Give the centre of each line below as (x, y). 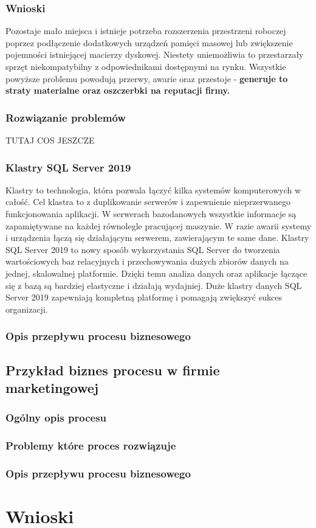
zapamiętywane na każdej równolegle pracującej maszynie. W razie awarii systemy (159, 225)
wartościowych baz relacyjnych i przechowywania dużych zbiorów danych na (147, 261)
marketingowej (52, 387)
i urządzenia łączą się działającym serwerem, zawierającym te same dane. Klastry (157, 238)
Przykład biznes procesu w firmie (113, 370)
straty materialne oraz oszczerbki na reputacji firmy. (118, 90)
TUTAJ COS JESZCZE (50, 140)
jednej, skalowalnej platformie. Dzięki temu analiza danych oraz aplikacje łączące (156, 273)
